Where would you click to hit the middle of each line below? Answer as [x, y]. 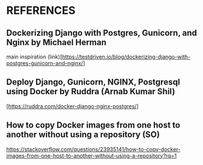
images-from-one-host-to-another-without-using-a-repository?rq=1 [92, 155]
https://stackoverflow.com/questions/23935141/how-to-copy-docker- [94, 149]
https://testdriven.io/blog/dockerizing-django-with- [126, 57]
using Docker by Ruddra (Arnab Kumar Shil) [91, 92]
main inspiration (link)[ [34, 57]
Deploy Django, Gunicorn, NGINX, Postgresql [93, 82]
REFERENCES [41, 11]
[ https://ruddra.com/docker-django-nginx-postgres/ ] [72, 106]
